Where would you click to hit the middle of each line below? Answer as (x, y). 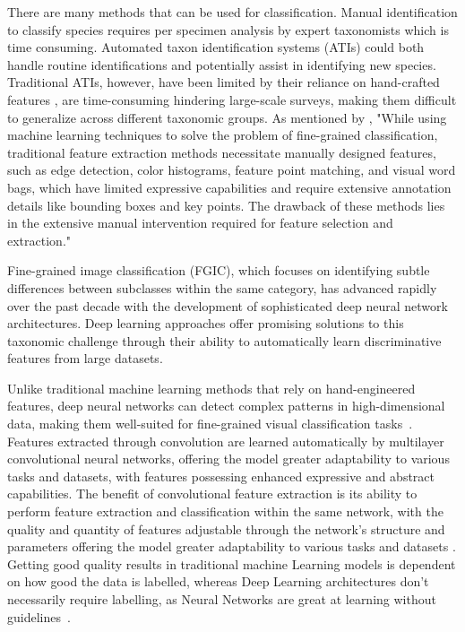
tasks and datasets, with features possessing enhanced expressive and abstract (221, 476)
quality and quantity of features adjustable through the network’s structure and (226, 528)
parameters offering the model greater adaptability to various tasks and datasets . (232, 546)
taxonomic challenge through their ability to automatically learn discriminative (224, 340)
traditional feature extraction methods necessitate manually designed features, (222, 152)
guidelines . (39, 616)
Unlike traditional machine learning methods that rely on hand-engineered (211, 388)
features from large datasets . (85, 358)
